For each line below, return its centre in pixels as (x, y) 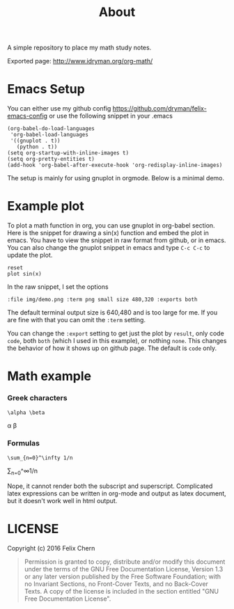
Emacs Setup (46, 89)
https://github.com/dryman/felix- (159, 109)
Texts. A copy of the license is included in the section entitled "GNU (122, 591)
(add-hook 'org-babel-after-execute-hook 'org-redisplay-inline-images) (115, 165)
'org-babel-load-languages (49, 135)
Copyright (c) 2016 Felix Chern (51, 548)
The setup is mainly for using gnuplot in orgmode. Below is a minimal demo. (116, 178)
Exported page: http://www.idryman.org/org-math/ (80, 61)
